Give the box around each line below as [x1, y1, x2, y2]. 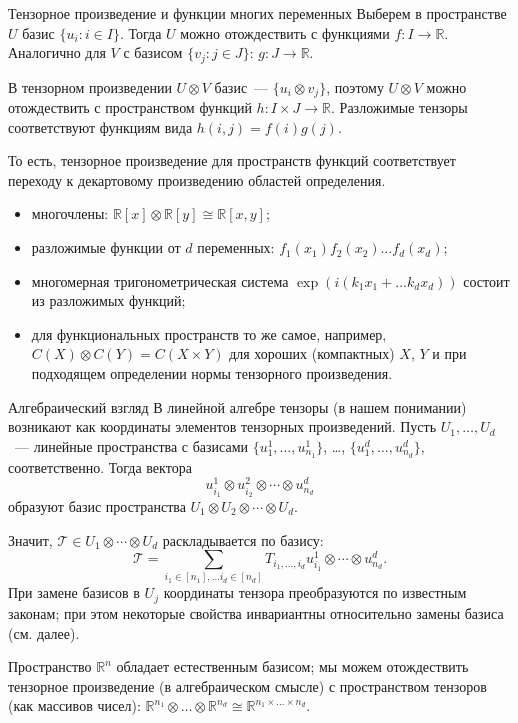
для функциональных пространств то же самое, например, [31, 323, 387, 344]
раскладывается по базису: [162, 529, 324, 550]
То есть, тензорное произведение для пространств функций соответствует [8, 150, 456, 171]
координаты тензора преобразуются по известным [163, 582, 467, 603]
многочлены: [31, 203, 109, 224]
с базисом [123, 42, 183, 63]
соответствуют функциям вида [8, 116, 193, 137]
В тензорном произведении [8, 76, 172, 97]
